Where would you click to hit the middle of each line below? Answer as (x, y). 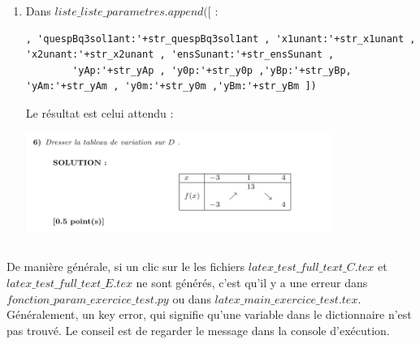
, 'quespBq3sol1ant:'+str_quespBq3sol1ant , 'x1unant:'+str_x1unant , (221, 39)
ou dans (192, 298)
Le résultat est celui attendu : (100, 112)
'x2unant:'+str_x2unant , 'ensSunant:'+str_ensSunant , (180, 55)
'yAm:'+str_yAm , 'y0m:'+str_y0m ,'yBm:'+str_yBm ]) (171, 86)
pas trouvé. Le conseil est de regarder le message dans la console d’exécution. (198, 330)
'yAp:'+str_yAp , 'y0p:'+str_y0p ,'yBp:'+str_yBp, (212, 70)
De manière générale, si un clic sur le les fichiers (126, 267)
